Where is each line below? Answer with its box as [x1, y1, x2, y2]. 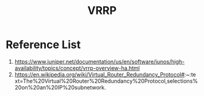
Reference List [5, 38, 81, 52]
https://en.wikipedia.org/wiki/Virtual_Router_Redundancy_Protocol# [14, 70, 185, 78]
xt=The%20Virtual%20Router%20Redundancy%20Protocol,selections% [14, 77, 199, 84]
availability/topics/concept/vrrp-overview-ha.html [14, 64, 140, 72]
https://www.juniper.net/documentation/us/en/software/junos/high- [14, 58, 185, 65]
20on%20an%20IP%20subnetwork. [14, 83, 106, 91]
